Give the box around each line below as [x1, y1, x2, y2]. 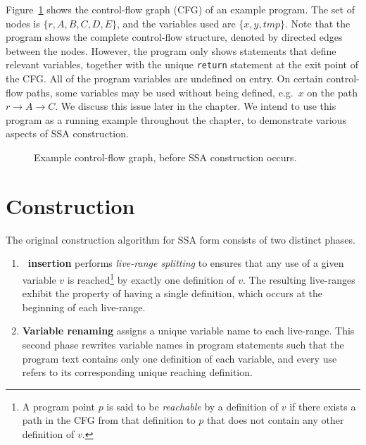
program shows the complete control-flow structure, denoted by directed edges [6, 30, 343, 44]
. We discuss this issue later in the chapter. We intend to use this [55, 99, 336, 113]
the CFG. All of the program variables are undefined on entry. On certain [6, 71, 323, 86]
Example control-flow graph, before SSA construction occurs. [34, 150, 297, 164]
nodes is [6, 15, 40, 30]
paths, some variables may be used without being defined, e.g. [26, 84, 294, 99]
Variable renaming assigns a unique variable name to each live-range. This [22, 323, 355, 338]
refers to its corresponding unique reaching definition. [22, 365, 253, 380]
